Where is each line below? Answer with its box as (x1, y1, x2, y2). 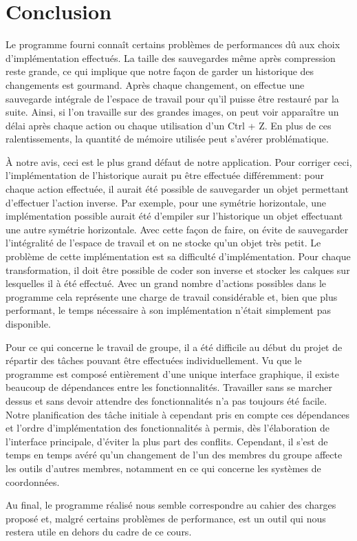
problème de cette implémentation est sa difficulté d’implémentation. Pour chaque (6, 249, 351, 264)
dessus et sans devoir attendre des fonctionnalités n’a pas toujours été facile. (6, 393, 327, 407)
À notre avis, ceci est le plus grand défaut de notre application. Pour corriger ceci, (6, 154, 352, 169)
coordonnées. (6, 474, 60, 489)
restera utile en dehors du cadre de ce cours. (6, 524, 192, 539)
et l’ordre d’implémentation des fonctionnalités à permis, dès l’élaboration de (6, 421, 330, 435)
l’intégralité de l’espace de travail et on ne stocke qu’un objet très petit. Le (6, 235, 321, 250)
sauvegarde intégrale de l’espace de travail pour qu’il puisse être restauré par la (6, 91, 339, 105)
